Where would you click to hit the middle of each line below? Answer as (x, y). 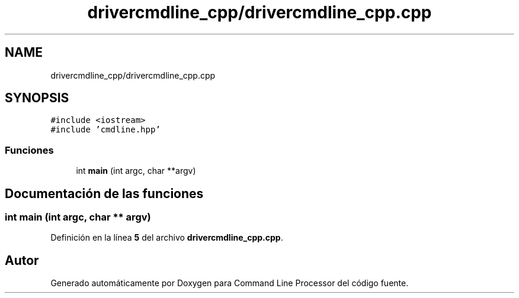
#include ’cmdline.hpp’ (105, 130)
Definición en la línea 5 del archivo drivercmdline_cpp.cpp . (167, 238)
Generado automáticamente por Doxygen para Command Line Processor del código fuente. (230, 283)
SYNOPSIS (37, 98)
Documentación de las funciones (104, 193)
